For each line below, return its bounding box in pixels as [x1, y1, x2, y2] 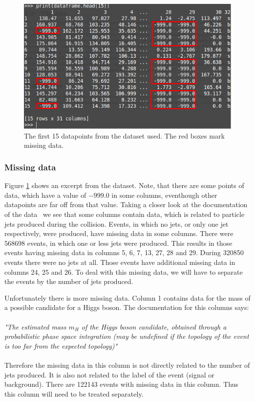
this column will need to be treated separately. [4, 388, 144, 399]
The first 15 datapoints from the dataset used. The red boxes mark [24, 130, 225, 141]
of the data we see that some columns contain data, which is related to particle [4, 209, 245, 219]
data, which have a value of [4, 189, 86, 200]
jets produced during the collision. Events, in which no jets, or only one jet [4, 218, 229, 229]
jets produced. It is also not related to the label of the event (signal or [4, 369, 214, 379]
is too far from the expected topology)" [4, 340, 118, 351]
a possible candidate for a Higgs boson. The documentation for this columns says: [4, 302, 249, 312]
